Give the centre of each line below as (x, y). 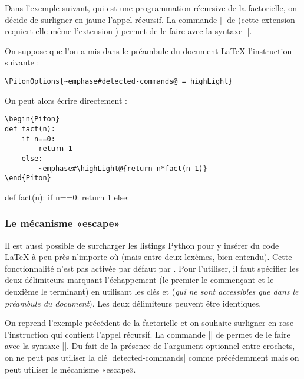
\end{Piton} (28, 178)
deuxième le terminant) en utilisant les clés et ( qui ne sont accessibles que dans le (152, 291)
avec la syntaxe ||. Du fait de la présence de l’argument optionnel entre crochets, (150, 346)
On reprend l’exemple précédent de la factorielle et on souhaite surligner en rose (149, 323)
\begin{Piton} (32, 119)
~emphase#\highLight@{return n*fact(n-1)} (123, 168)
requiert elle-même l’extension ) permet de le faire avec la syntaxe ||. (128, 31)
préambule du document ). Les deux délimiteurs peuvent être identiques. (133, 303)
